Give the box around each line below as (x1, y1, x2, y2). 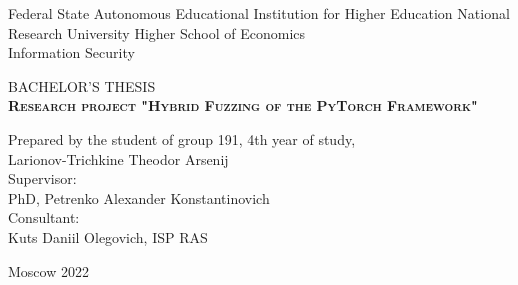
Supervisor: (8, 168, 77, 189)
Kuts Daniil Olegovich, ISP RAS (8, 226, 208, 247)
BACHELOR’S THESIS (8, 75, 156, 96)
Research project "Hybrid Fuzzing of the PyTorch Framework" (8, 95, 478, 116)
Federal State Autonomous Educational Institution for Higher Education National (8, 3, 510, 23)
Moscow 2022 (8, 260, 89, 281)
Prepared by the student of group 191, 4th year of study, (8, 128, 356, 149)
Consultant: (8, 207, 80, 228)
